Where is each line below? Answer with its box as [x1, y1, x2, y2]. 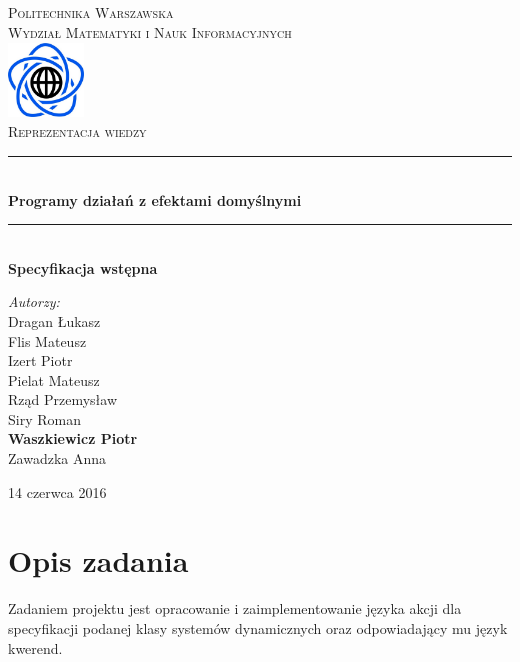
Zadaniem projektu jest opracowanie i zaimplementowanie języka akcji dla [8, 598, 462, 619]
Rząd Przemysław [8, 389, 118, 410]
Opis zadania [8, 540, 189, 581]
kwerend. [8, 637, 63, 658]
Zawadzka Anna [8, 448, 106, 469]
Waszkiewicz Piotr [8, 428, 138, 449]
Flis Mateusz [8, 330, 87, 351]
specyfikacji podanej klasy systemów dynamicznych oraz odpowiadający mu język [8, 617, 508, 638]
